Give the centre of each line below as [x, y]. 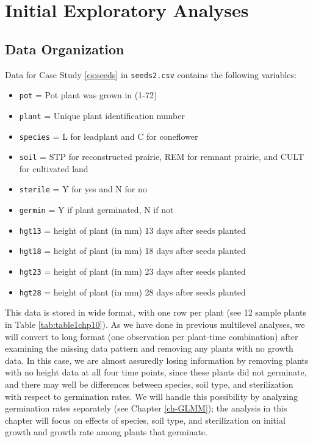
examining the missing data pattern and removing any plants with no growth [149, 348]
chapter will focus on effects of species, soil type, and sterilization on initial [145, 420]
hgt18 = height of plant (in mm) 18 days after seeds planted [132, 251]
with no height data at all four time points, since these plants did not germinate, [156, 372]
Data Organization [65, 49]
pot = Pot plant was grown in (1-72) [88, 95]
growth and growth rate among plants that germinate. [106, 432]
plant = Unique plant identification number [102, 115]
